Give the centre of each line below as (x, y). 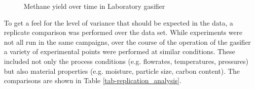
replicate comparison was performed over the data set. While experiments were (123, 32)
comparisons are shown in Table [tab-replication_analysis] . (93, 80)
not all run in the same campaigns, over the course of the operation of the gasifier (127, 42)
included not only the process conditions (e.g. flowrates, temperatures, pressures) (126, 61)
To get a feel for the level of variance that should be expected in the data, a (119, 22)
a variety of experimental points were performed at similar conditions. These (120, 51)
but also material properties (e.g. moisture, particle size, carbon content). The (122, 71)
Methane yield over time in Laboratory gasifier (94, 6)
